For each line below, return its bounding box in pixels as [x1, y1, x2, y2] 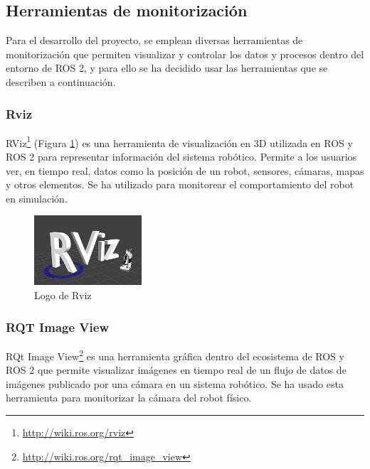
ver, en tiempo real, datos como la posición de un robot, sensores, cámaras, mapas [6, 163, 364, 178]
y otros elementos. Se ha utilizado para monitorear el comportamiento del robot [6, 177, 354, 192]
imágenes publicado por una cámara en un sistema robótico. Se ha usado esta [6, 376, 344, 391]
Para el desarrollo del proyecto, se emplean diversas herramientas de [6, 33, 303, 48]
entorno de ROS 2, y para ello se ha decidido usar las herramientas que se [6, 60, 328, 75]
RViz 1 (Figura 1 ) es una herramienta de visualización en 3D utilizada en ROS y [6, 133, 353, 150]
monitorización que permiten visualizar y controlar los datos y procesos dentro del [6, 46, 364, 61]
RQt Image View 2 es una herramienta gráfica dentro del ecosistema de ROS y [6, 346, 344, 363]
